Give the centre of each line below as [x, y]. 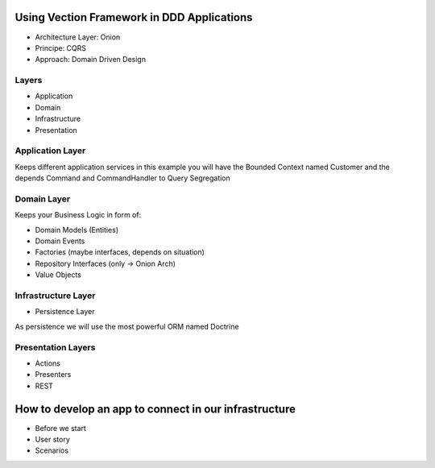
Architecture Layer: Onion [78, 37]
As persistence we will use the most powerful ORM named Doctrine [127, 326]
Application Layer [50, 151]
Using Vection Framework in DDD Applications [134, 17]
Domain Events [60, 241]
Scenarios [52, 450]
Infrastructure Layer [55, 296]
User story [52, 439]
